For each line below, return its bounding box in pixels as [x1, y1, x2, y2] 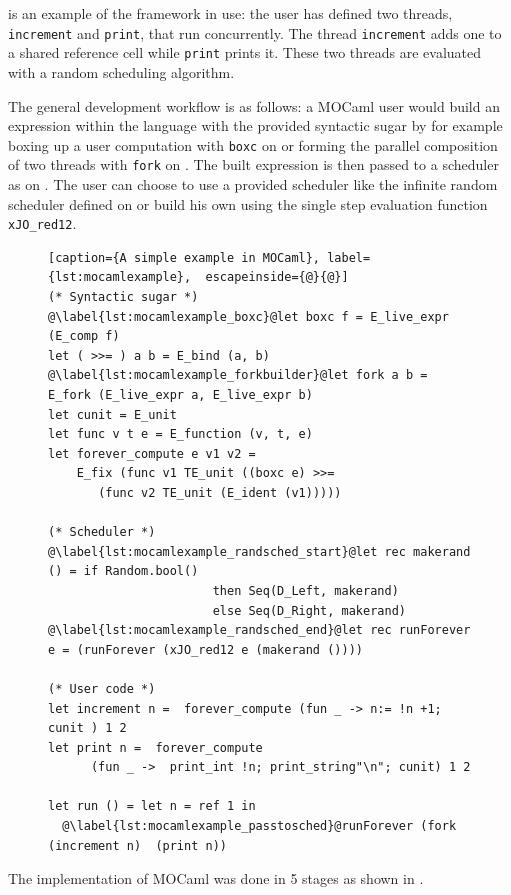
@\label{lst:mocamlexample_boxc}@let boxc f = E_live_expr [48, 309, 449, 324]
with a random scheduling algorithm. [8, 61, 235, 82]
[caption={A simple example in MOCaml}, [48, 250, 321, 265]
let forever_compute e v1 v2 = [48, 446, 256, 461]
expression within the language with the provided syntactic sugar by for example [8, 115, 503, 136]
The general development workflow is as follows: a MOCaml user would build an [8, 95, 500, 116]
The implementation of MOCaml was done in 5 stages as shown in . [8, 868, 424, 889]
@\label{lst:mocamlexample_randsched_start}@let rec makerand [48, 544, 471, 559]
